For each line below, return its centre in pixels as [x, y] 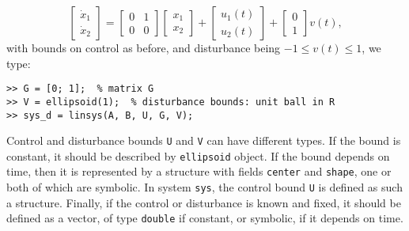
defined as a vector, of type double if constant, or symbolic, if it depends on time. [205, 218]
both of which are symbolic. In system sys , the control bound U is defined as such [204, 187]
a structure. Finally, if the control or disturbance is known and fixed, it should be [204, 202]
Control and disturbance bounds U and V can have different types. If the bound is [204, 140]
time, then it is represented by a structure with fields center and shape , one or [199, 171]
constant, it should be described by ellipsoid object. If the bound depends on [198, 155]
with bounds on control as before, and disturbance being [144, 47]
